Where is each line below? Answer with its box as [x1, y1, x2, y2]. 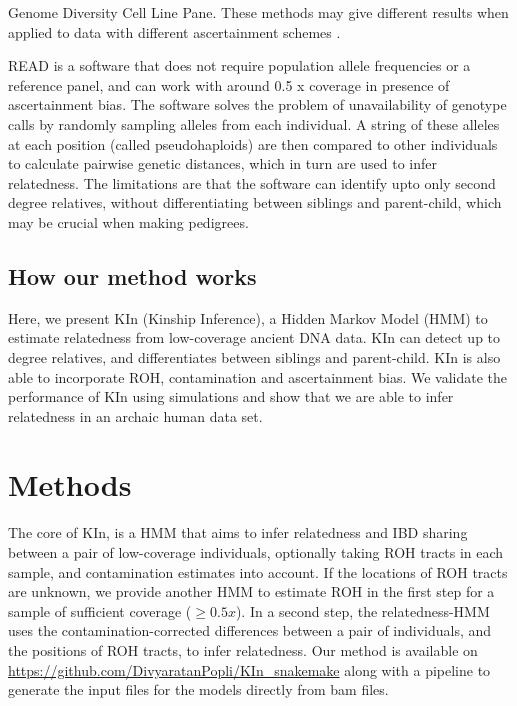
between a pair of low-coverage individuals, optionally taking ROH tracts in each [8, 542, 504, 563]
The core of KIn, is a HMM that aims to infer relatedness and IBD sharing [8, 522, 468, 543]
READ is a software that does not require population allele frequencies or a [8, 55, 471, 76]
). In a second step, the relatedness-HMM [235, 600, 490, 621]
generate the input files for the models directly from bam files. [8, 679, 389, 700]
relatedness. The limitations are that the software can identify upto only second [8, 172, 496, 193]
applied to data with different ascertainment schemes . [8, 21, 341, 42]
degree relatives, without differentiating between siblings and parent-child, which [8, 192, 502, 213]
